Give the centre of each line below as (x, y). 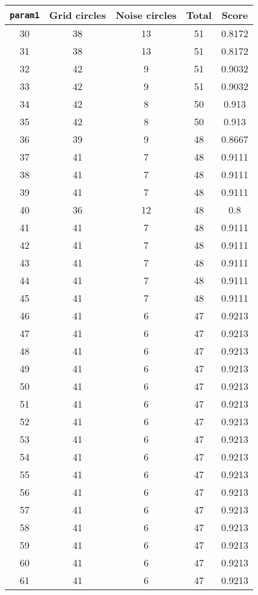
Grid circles (78, 15)
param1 (25, 15)
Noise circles (146, 15)
